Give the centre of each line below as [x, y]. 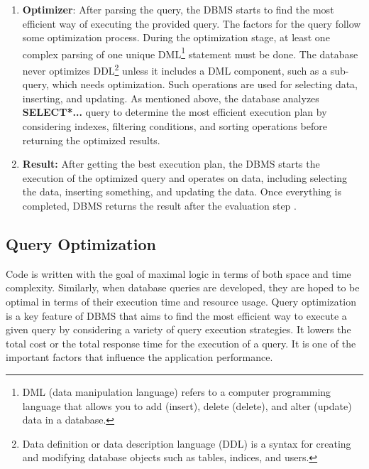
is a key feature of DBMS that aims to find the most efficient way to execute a [176, 315]
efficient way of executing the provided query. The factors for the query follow [192, 23]
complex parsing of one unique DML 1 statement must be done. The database [190, 53]
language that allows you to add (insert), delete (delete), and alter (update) [187, 405]
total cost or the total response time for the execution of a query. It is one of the [181, 343]
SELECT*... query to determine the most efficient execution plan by [175, 112]
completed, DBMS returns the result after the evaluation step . [159, 206]
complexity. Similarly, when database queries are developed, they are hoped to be [183, 287]
